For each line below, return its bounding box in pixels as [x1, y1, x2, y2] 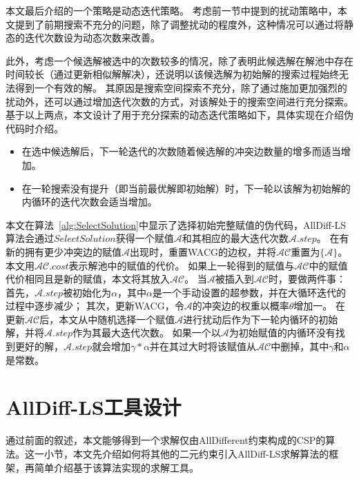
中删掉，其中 [271, 339, 329, 354]
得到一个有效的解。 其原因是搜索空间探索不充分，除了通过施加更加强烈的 [14, 80, 347, 94]
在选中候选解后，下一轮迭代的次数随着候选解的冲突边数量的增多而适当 [21, 144, 341, 159]
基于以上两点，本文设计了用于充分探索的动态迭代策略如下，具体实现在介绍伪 [6, 108, 353, 122]
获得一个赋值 [115, 231, 174, 245]
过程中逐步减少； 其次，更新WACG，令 [6, 298, 184, 313]
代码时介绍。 [6, 121, 64, 135]
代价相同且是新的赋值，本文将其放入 [6, 272, 170, 286]
